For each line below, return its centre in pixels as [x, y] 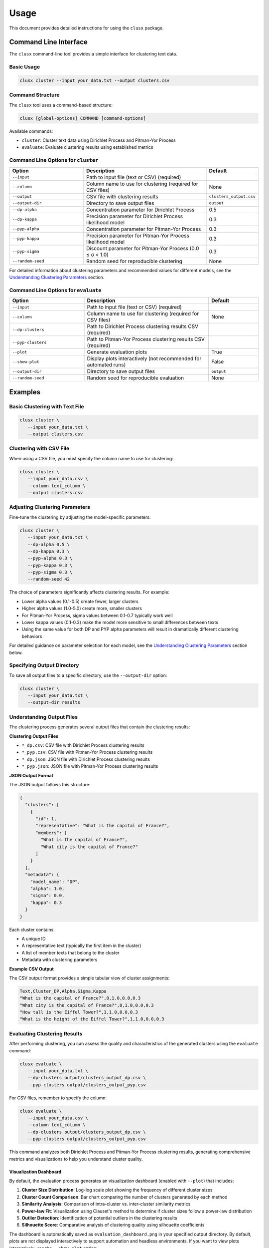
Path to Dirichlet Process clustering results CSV [143, 326]
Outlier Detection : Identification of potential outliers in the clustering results [100, 1218]
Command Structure [34, 95]
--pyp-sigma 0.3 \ [50, 572]
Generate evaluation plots [117, 352]
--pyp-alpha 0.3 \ [50, 558]
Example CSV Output [32, 969]
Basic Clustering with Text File [47, 406]
